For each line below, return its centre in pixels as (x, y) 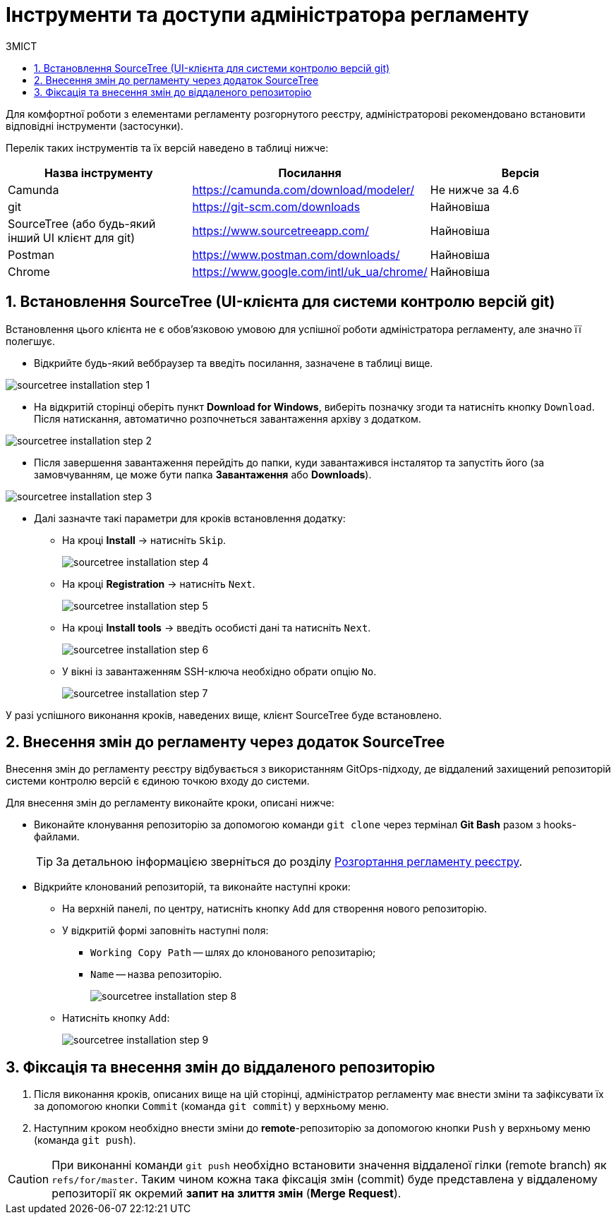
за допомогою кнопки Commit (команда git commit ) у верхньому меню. (212, 1106)
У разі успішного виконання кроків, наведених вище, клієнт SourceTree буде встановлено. (224, 715)
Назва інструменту (98, 173)
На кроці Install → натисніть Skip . (144, 540)
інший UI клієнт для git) (71, 237)
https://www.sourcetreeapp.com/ (280, 230)
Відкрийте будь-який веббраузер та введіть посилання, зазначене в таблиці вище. (234, 363)
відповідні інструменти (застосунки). (95, 126)
